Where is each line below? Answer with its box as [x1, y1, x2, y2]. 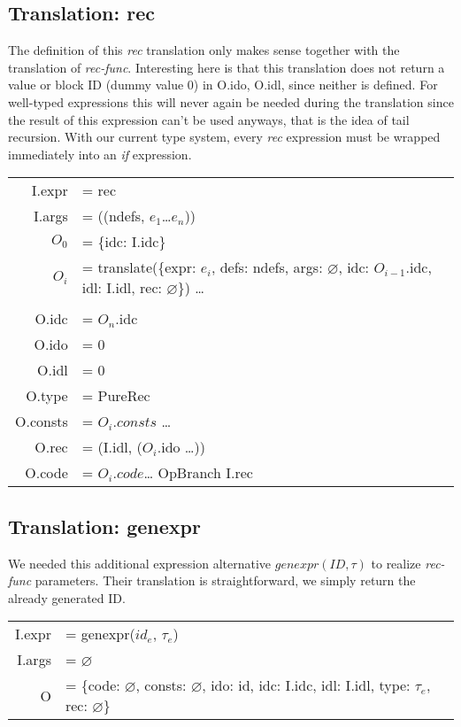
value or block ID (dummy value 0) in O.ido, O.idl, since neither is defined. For [8, 75, 438, 94]
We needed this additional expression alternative [8, 553, 272, 572]
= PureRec [81, 385, 150, 406]
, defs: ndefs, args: [211, 257, 323, 278]
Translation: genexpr [8, 512, 201, 539]
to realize [371, 553, 421, 572]
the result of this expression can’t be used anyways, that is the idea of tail [8, 110, 410, 128]
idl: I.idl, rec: [81, 277, 163, 298]
